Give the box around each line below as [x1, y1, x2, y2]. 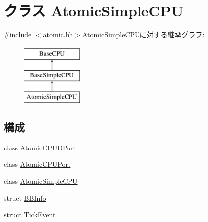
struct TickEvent [4, 209, 56, 220]
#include [4, 29, 32, 40]
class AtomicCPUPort [4, 159, 71, 169]
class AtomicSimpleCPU [4, 176, 78, 186]
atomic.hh [43, 29, 73, 40]
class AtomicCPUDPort [4, 142, 76, 152]
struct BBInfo [4, 192, 46, 203]
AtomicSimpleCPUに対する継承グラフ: [82, 29, 205, 40]
